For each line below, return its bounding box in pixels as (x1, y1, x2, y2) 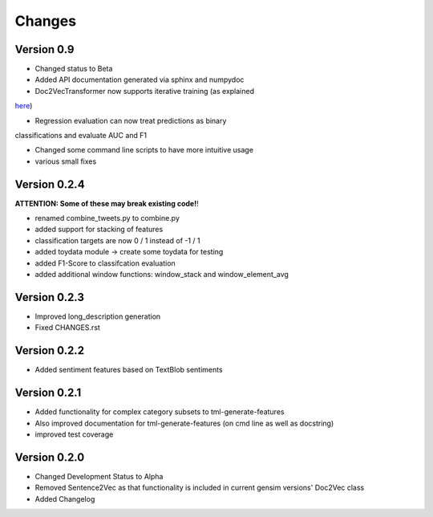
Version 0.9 (14, 43, 75, 56)
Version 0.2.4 (14, 177, 85, 191)
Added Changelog (34, 494, 95, 503)
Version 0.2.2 (14, 344, 84, 357)
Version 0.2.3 (14, 290, 84, 304)
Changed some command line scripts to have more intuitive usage (34, 145, 254, 155)
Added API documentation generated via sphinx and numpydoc (34, 75, 245, 84)
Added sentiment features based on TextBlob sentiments (34, 365, 224, 375)
